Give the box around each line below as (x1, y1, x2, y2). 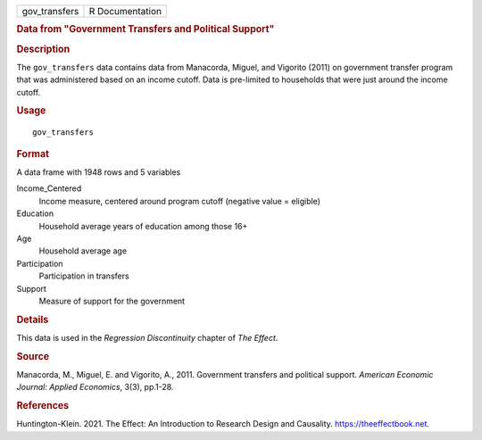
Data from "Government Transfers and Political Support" (16, 23, 275, 36)
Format (16, 147, 49, 160)
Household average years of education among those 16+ (38, 220, 248, 231)
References (16, 400, 70, 412)
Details (16, 313, 49, 326)
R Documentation (88, 5, 162, 17)
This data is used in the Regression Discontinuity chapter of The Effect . (16, 332, 278, 343)
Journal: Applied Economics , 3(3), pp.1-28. (16, 382, 174, 393)
